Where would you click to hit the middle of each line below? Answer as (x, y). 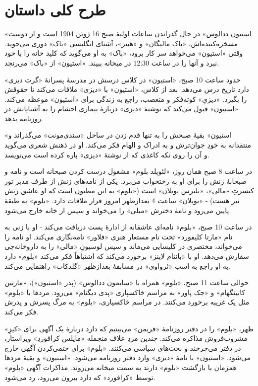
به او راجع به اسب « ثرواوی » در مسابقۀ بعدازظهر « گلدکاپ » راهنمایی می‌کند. (117, 266)
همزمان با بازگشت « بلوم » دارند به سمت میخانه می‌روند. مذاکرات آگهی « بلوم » (121, 367)
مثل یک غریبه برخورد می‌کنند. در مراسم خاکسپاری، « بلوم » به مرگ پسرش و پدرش (127, 302)
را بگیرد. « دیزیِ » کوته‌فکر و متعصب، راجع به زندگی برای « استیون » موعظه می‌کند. (126, 99)
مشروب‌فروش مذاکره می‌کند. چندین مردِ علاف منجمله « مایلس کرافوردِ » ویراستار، (126, 338)
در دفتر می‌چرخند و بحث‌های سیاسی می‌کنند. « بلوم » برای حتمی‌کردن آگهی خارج (123, 347)
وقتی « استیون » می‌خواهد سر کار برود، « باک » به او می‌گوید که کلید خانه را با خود (124, 53)
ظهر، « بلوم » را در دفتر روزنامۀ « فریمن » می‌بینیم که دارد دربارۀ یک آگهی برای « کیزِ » (129, 328)
